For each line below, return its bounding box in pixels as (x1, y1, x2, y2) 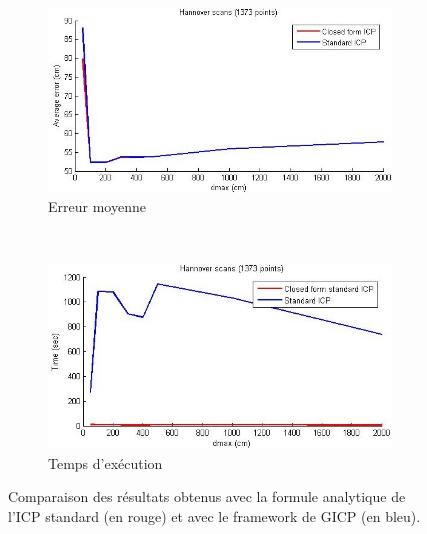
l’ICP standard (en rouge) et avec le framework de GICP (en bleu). (8, 505, 421, 526)
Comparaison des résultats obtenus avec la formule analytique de (8, 486, 406, 507)
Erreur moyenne (48, 196, 146, 217)
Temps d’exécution (48, 452, 163, 473)
